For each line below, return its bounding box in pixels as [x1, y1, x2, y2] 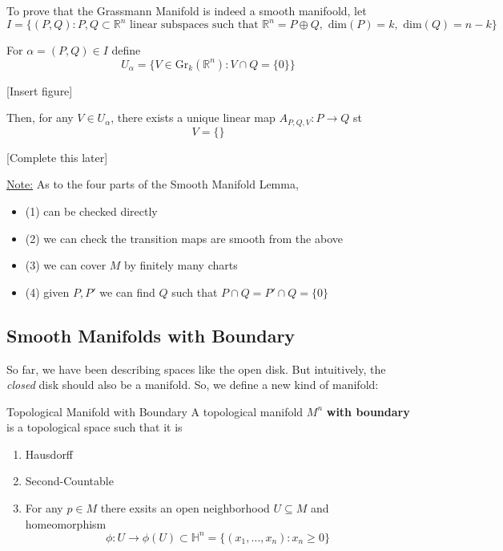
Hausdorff [25, 445, 74, 462]
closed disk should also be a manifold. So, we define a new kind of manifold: [6, 376, 379, 393]
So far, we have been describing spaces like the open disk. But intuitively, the [6, 360, 386, 377]
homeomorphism [25, 515, 107, 532]
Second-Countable [25, 472, 114, 489]
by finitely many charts [124, 257, 238, 273]
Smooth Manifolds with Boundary [6, 322, 296, 347]
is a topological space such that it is [6, 419, 183, 436]
